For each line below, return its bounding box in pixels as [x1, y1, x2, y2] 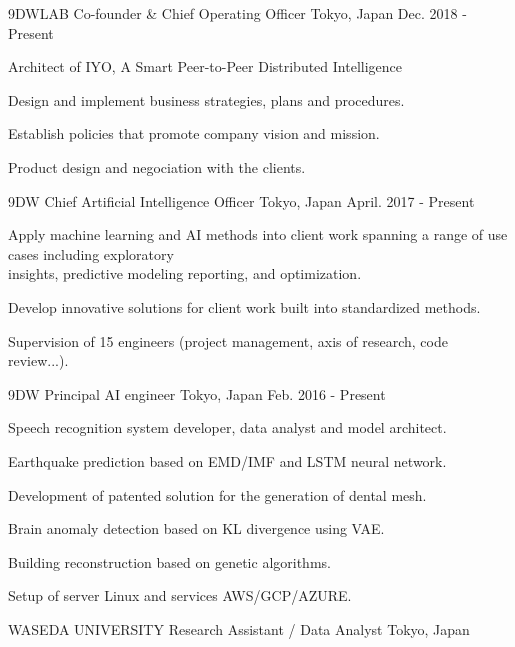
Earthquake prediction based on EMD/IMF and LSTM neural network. [8, 450, 447, 471]
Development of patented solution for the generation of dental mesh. [8, 484, 427, 505]
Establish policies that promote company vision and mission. [8, 123, 380, 144]
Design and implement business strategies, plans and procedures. [8, 89, 405, 110]
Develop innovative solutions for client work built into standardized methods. [8, 296, 481, 317]
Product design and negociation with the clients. [8, 156, 306, 177]
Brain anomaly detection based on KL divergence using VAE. [8, 518, 385, 539]
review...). [8, 350, 69, 371]
